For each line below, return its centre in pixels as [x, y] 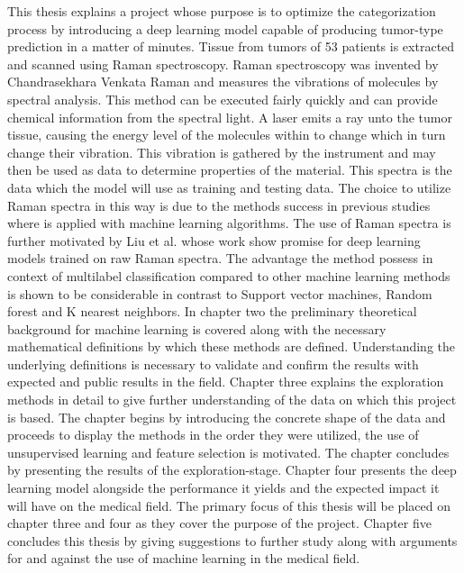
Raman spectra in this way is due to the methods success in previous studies [219, 205]
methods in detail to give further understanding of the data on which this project [232, 400]
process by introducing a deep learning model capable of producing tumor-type [225, 28]
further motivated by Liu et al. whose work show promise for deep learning [214, 240]
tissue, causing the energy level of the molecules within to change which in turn [227, 135]
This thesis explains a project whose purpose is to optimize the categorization [222, 11]
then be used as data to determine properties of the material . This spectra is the [230, 170]
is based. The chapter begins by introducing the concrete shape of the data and [227, 417]
